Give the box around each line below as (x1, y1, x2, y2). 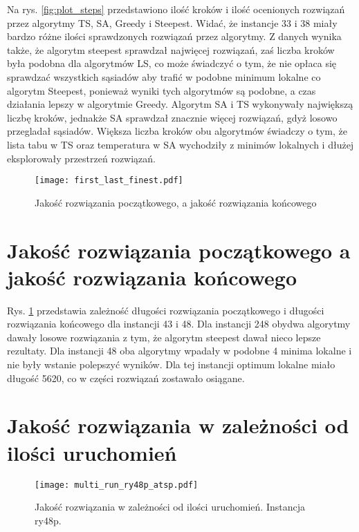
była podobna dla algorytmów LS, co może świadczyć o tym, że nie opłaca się (7, 56, 337, 70)
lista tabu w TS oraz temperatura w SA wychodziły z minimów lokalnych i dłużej (7, 137, 354, 151)
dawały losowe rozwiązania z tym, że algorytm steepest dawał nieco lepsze (7, 330, 321, 344)
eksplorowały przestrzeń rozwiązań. (7, 151, 156, 165)
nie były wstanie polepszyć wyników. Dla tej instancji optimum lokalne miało (7, 357, 335, 372)
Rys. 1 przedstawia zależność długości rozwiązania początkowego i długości (7, 303, 324, 317)
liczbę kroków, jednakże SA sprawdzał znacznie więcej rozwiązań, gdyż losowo (7, 110, 338, 124)
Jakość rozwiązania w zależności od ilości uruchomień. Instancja (35, 500, 305, 514)
